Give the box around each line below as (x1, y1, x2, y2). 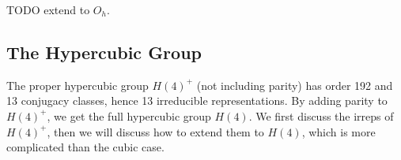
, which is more (301, 123, 376, 140)
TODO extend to (6, 2, 90, 17)
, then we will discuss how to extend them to (47, 123, 264, 140)
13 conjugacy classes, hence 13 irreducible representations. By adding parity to (6, 92, 388, 109)
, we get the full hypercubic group (47, 107, 211, 124)
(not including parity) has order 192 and (196, 76, 393, 93)
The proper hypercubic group (6, 76, 149, 93)
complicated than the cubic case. (6, 139, 165, 155)
